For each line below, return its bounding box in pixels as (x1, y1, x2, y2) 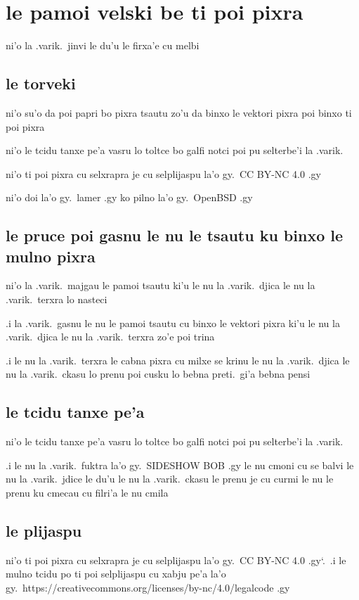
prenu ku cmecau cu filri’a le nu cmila (6, 485, 169, 500)
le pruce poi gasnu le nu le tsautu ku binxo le (6, 224, 344, 246)
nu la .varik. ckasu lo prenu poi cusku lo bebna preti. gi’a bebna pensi (6, 366, 311, 381)
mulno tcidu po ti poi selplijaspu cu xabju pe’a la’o (6, 566, 226, 581)
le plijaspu (6, 520, 82, 542)
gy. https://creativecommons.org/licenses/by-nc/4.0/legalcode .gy (6, 580, 290, 595)
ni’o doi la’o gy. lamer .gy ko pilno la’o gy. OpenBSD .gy (6, 190, 253, 205)
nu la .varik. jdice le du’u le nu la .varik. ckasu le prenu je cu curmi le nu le (6, 471, 334, 486)
